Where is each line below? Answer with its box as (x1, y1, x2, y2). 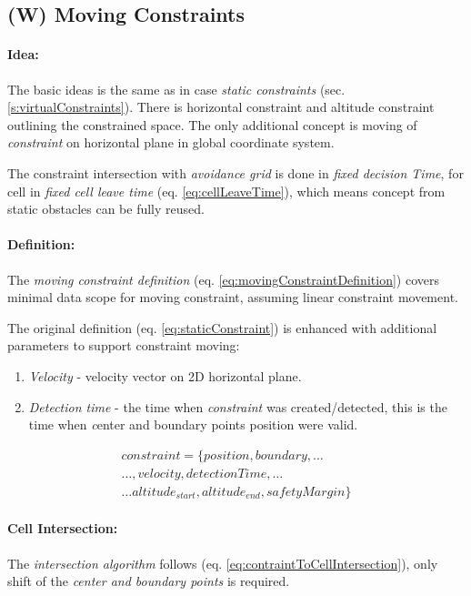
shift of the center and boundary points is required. (7, 571, 290, 591)
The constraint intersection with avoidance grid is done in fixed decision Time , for (7, 163, 464, 182)
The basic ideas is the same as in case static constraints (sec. (7, 79, 346, 98)
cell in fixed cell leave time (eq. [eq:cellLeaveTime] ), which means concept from (7, 181, 446, 200)
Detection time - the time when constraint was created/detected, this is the (28, 397, 447, 416)
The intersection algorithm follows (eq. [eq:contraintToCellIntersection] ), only (7, 553, 438, 572)
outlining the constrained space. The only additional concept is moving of (7, 115, 417, 134)
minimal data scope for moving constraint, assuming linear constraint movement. (7, 288, 458, 307)
